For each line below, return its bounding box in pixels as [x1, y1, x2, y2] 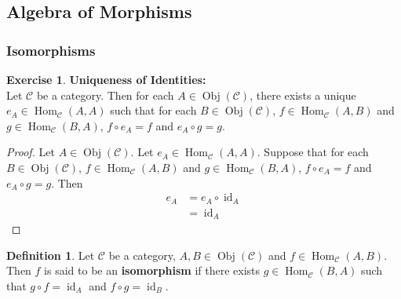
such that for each [110, 102, 197, 119]
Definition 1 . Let [6, 246, 95, 263]
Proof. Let [6, 144, 55, 160]
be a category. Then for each [36, 86, 174, 103]
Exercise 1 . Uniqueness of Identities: [6, 71, 206, 87]
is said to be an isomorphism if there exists [44, 262, 261, 279]
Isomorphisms [6, 40, 96, 60]
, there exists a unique [250, 86, 356, 103]
